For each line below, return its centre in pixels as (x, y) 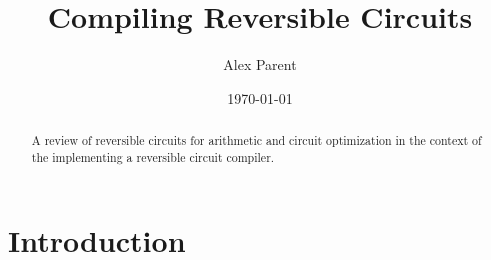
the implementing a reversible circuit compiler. (153, 156)
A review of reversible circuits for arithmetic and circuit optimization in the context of (256, 140)
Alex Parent (260, 64)
